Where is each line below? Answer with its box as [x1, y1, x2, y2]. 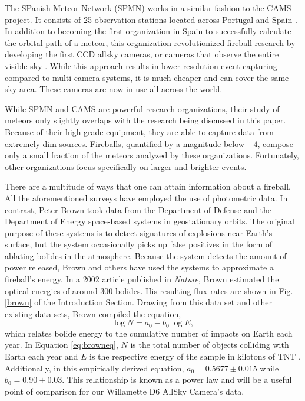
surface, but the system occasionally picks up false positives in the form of [5, 238, 273, 250]
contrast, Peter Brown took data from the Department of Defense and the [5, 203, 271, 216]
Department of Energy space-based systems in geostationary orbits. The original [5, 215, 294, 227]
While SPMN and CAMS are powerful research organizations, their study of [5, 102, 280, 115]
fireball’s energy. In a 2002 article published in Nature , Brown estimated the [5, 273, 279, 285]
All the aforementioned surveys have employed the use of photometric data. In [5, 191, 288, 204]
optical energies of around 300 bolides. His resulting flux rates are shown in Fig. [5, 284, 293, 296]
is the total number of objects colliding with [130, 338, 289, 351]
